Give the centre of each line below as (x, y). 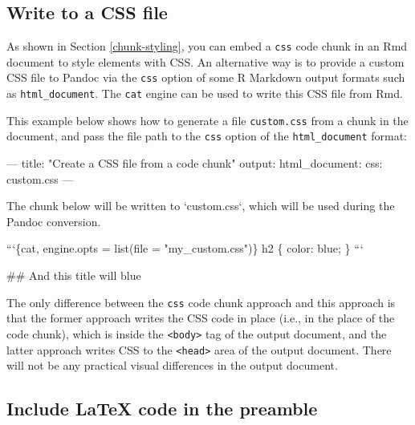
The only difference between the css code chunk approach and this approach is (201, 302)
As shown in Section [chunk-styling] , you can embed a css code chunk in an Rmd (207, 46)
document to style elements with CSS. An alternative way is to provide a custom (205, 61)
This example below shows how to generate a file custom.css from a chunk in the (207, 120)
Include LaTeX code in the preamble (162, 409)
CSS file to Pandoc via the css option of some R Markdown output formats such (206, 77)
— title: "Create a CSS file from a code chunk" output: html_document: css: (195, 163)
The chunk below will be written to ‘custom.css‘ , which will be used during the (201, 206)
